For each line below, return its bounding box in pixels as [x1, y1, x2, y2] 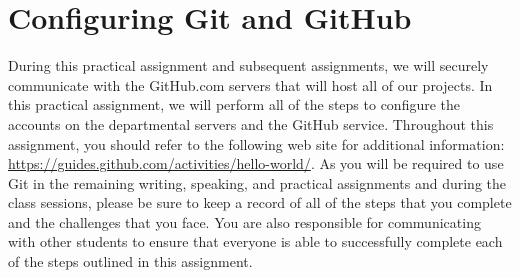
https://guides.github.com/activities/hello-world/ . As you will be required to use [8, 153, 504, 174]
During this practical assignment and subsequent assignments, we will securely [8, 55, 489, 76]
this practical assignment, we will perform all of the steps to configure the [8, 94, 461, 115]
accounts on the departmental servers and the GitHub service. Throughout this [8, 113, 494, 134]
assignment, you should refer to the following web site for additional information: [8, 133, 505, 154]
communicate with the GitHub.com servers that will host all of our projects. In [8, 74, 493, 95]
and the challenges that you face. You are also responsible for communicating [8, 211, 481, 232]
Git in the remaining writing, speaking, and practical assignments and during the [8, 172, 507, 193]
